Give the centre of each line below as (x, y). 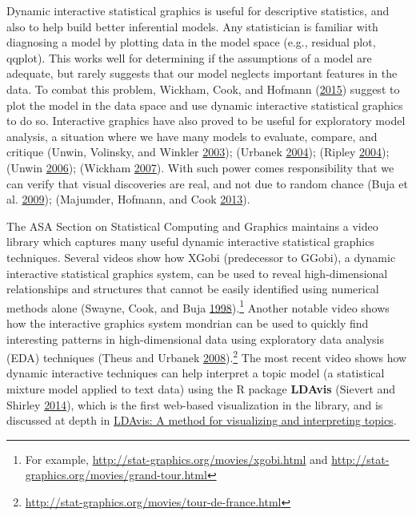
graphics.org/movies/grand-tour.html (116, 475)
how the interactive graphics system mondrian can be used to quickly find (188, 322)
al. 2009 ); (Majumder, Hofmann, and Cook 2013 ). (128, 199)
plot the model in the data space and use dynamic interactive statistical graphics (205, 105)
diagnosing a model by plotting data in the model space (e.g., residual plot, (191, 42)
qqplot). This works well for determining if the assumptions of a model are (189, 57)
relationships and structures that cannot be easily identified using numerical (193, 289)
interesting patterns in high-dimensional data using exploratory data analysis (196, 339)
